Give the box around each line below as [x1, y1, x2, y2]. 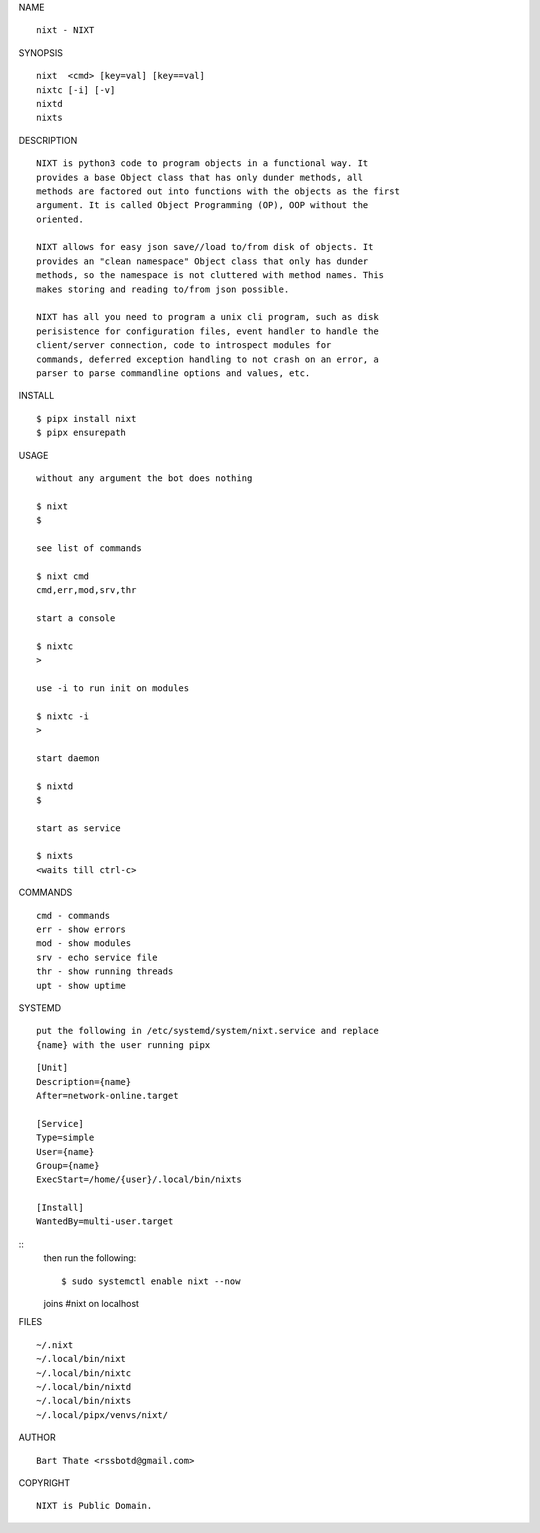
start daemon [36, 752, 100, 764]
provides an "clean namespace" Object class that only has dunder [36, 255, 369, 267]
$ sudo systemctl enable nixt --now [61, 1275, 241, 1287]
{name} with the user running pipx [36, 1039, 211, 1050]
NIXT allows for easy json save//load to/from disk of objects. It [36, 241, 374, 253]
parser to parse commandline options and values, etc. [36, 367, 311, 379]
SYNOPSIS [18, 46, 64, 59]
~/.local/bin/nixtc [36, 1367, 132, 1379]
